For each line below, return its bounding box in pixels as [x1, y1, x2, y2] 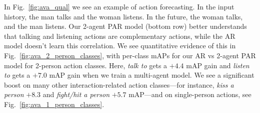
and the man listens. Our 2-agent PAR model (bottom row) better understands [4, 21, 247, 31]
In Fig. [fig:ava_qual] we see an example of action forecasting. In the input [4, 1, 234, 11]
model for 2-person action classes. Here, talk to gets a [4, 60, 167, 70]
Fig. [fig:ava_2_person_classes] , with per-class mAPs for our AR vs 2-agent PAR [4, 50, 256, 60]
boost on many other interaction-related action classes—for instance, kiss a [4, 79, 234, 90]
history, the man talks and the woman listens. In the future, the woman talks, [4, 11, 243, 21]
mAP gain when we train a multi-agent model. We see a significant [49, 70, 254, 80]
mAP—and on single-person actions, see [128, 89, 251, 100]
